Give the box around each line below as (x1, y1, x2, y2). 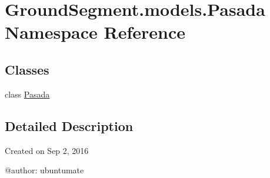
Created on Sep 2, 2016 (5, 144, 89, 156)
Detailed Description (5, 116, 134, 135)
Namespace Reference (5, 20, 185, 44)
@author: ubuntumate (5, 164, 84, 176)
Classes (5, 60, 49, 78)
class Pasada (5, 88, 50, 100)
